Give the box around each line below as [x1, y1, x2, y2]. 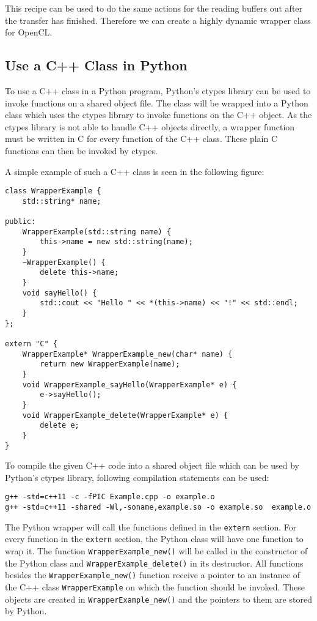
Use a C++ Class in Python [5, 56, 188, 75]
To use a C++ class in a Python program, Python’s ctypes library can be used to [5, 84, 311, 97]
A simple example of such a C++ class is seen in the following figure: [5, 165, 264, 177]
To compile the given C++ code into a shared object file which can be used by [5, 459, 299, 472]
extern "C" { [5, 339, 57, 348]
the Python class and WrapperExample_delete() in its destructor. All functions [5, 556, 304, 569]
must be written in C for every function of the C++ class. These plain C [5, 132, 278, 145]
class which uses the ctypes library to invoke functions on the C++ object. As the [5, 108, 312, 121]
